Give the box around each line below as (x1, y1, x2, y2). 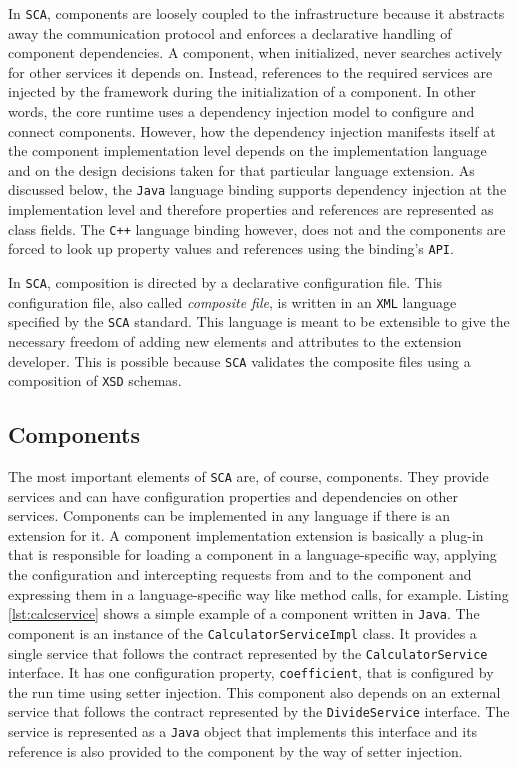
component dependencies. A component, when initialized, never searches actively (8, 42, 503, 63)
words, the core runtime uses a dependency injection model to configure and (8, 101, 475, 122)
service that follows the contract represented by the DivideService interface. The (8, 701, 510, 722)
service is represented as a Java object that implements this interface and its (8, 721, 478, 742)
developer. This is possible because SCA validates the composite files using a (8, 350, 471, 371)
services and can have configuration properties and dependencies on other (8, 485, 459, 506)
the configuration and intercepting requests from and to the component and (8, 564, 472, 585)
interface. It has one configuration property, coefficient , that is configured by (8, 662, 494, 683)
